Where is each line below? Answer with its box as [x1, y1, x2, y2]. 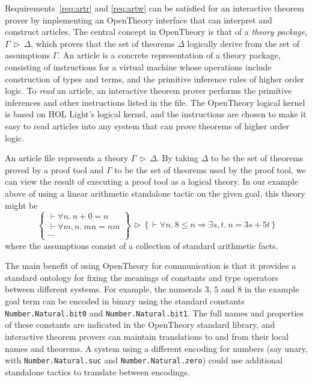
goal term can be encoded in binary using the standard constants [5, 295, 245, 307]
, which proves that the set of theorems [31, 37, 175, 49]
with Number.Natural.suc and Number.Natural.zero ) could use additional [5, 354, 283, 366]
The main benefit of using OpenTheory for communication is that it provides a [5, 259, 296, 272]
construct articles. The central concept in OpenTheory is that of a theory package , [5, 25, 308, 38]
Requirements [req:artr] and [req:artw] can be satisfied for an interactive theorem [5, 2, 304, 14]
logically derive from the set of [187, 37, 299, 49]
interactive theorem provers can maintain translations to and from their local [5, 330, 289, 342]
